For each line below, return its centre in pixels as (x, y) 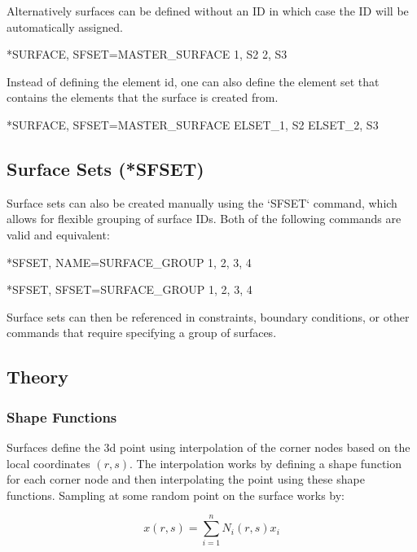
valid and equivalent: (58, 234)
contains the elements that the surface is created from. (143, 97)
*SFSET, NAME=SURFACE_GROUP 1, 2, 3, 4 (129, 262)
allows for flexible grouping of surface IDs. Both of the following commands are (204, 219)
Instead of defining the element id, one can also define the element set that (193, 81)
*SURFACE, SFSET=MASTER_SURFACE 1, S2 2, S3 (147, 54)
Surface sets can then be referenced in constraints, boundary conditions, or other (208, 316)
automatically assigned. (65, 26)
